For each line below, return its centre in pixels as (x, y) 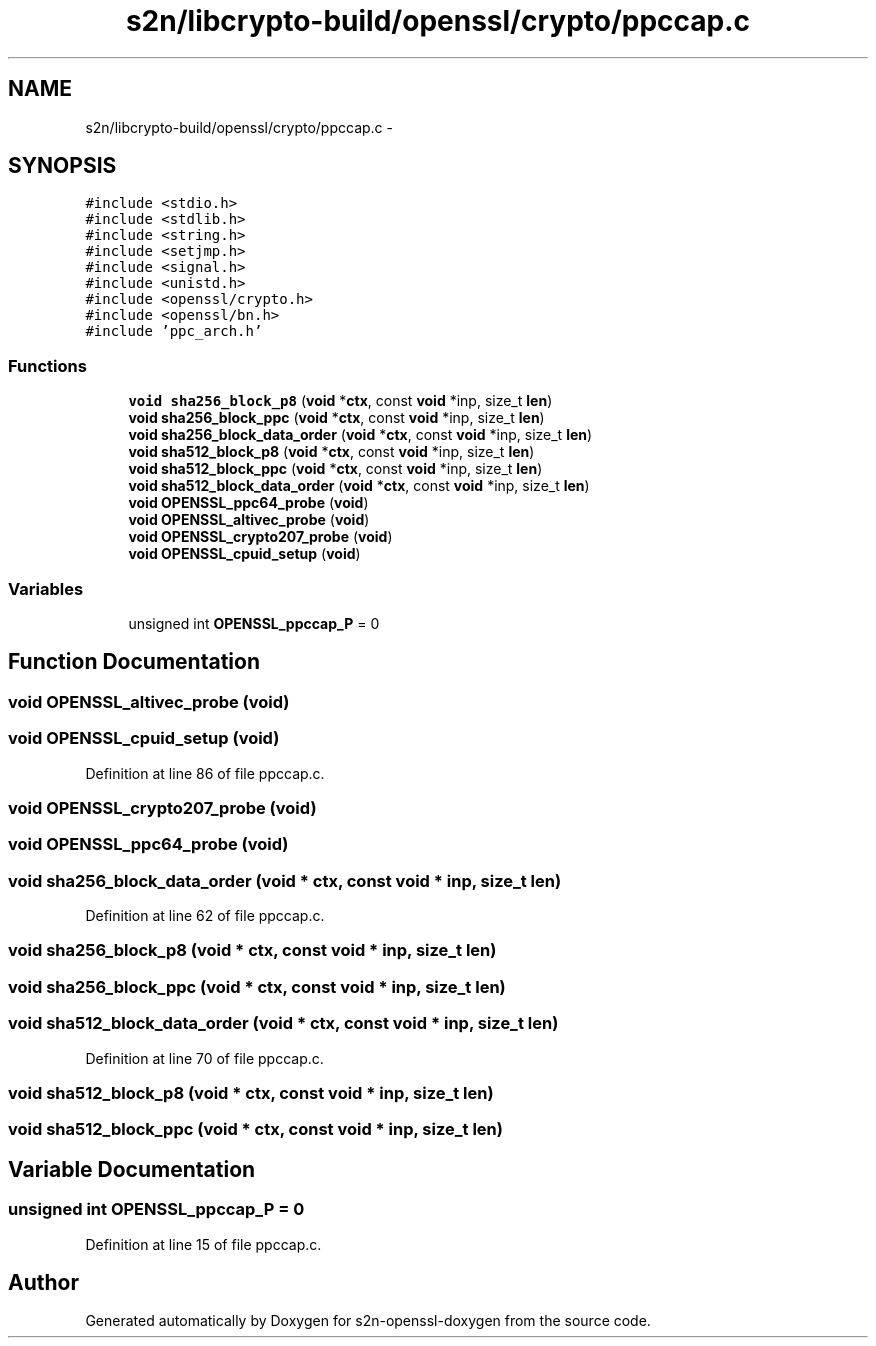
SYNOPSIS (62, 166)
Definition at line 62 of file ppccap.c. (205, 916)
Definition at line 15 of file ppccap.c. (203, 1244)
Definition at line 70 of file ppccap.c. (204, 1058)
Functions (47, 365)
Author (43, 1282)
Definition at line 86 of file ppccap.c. (205, 773)
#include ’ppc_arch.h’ (174, 331)
